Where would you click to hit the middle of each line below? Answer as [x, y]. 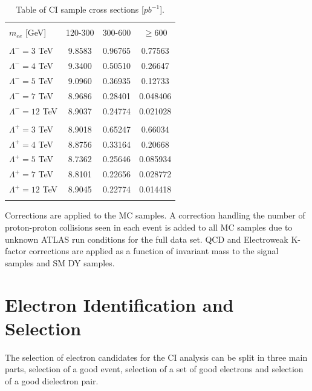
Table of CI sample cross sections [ [80, 9]
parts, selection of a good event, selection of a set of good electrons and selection [154, 369]
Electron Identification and [119, 304]
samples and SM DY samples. [60, 262]
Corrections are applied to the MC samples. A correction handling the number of [155, 215]
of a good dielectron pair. [52, 380]
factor [16, 251]
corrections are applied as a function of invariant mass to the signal [154, 251]
